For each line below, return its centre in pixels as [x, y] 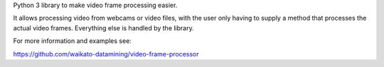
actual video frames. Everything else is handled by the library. [104, 28]
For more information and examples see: [72, 41]
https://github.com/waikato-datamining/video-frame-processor [106, 54]
